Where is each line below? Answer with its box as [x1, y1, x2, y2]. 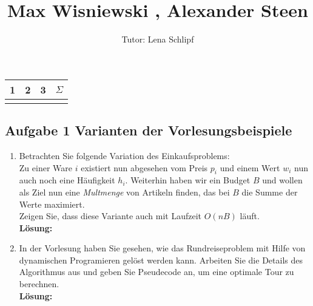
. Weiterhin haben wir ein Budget [125, 174, 251, 186]
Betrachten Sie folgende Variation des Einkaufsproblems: [19, 149, 230, 161]
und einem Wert [220, 161, 280, 174]
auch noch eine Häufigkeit [19, 174, 115, 186]
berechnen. [19, 277, 59, 290]
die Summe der [241, 185, 298, 198]
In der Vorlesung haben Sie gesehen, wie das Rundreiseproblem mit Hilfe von [19, 242, 306, 254]
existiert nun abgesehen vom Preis [81, 161, 208, 174]
